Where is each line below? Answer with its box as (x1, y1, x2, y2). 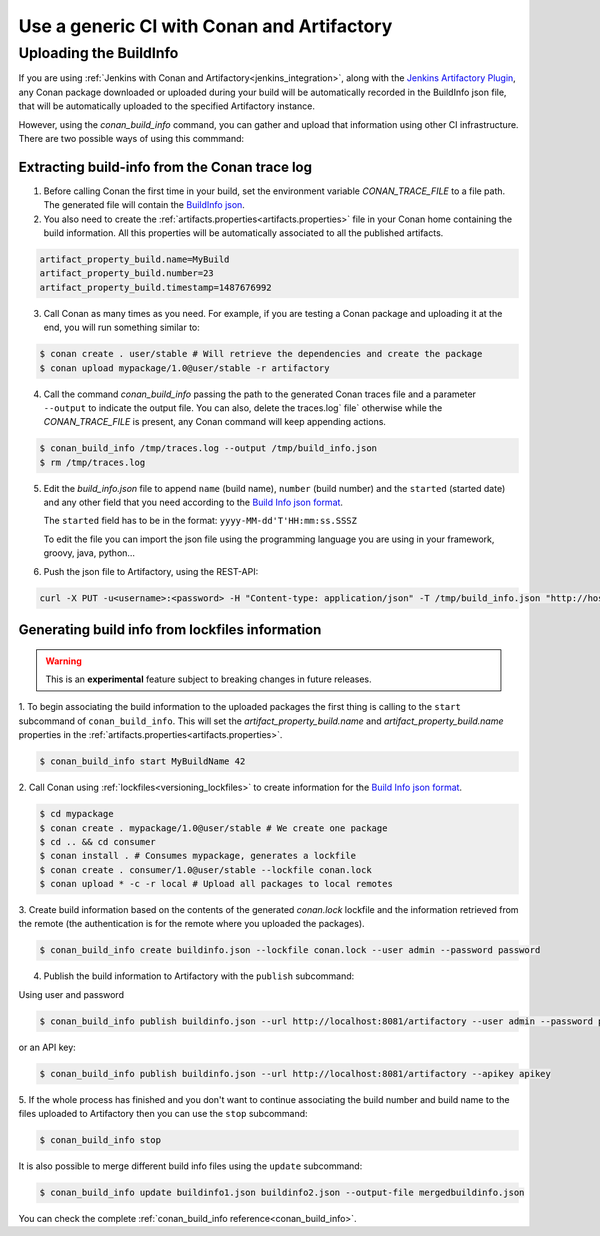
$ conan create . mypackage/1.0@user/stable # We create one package (39, 822, 388, 834)
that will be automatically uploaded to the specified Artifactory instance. (18, 100, 315, 112)
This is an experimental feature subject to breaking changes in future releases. (45, 673, 372, 685)
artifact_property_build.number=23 (39, 268, 214, 279)
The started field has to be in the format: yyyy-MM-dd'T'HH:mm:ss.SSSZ (43, 515, 357, 527)
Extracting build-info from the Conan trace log (18, 158, 312, 175)
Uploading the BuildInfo (18, 44, 179, 62)
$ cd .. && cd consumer (39, 836, 157, 847)
